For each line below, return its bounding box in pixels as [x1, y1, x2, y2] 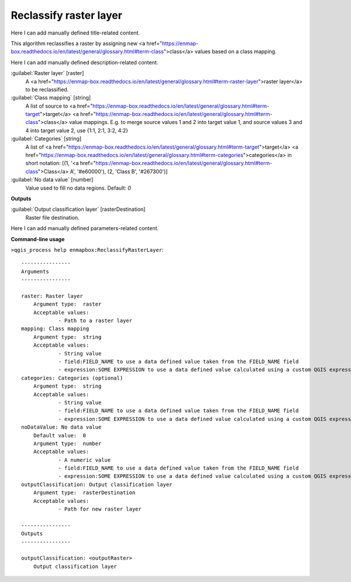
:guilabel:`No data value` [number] [11, 176, 94, 183]
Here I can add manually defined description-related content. [11, 59, 159, 66]
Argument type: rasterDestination [33, 489, 136, 496]
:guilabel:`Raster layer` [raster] [11, 70, 84, 77]
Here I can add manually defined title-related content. [11, 29, 140, 36]
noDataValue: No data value [21, 424, 102, 430]
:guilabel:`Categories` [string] [11, 135, 82, 142]
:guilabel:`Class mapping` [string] [11, 94, 91, 101]
